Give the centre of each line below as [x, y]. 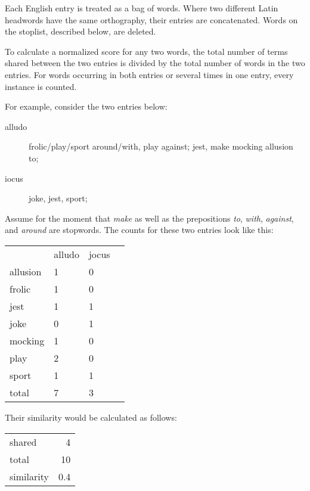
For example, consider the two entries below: [86, 106]
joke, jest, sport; [58, 198]
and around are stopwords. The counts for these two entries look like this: [139, 230]
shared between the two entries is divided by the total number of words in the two [155, 63]
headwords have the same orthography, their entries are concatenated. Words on [151, 19]
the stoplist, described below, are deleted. [80, 31]
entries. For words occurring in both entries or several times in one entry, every [149, 74]
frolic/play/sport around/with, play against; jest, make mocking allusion [161, 146]
